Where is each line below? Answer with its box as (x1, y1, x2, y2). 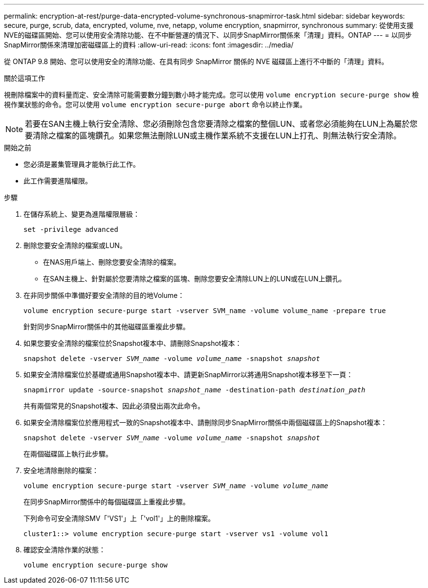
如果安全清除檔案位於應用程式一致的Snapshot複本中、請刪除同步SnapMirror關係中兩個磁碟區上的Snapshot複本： (23, 418, 387, 427)
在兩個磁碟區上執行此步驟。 (23, 450, 112, 458)
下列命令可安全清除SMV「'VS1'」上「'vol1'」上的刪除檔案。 (23, 514, 215, 522)
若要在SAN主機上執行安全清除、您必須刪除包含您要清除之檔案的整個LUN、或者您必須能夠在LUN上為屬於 (25, 119, 410, 129)
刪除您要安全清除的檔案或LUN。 (23, 241, 127, 249)
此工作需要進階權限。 (23, 177, 92, 185)
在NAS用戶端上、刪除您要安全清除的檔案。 (43, 258, 181, 266)
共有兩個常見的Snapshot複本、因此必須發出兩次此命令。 (23, 402, 205, 410)
